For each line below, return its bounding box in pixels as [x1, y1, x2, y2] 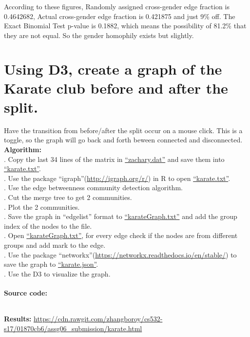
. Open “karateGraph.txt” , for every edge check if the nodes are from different [4, 230, 238, 240]
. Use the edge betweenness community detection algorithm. [4, 182, 183, 193]
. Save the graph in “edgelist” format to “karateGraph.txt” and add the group [4, 211, 237, 221]
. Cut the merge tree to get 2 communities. [4, 192, 132, 202]
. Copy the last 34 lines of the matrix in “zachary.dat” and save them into [4, 154, 225, 164]
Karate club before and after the [4, 78, 228, 98]
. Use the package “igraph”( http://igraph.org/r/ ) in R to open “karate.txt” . [4, 173, 231, 183]
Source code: [4, 287, 47, 297]
